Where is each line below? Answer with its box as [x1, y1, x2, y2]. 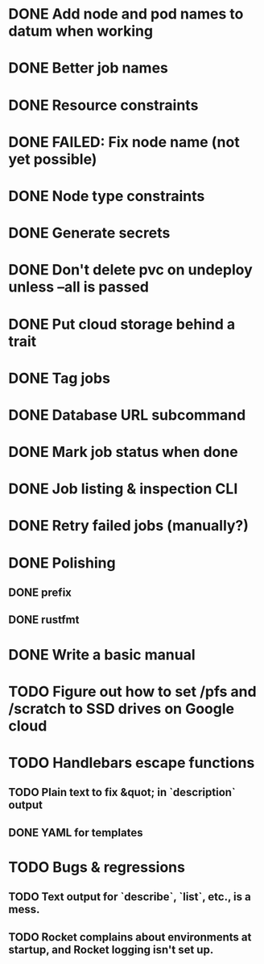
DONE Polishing [8, 554, 116, 572]
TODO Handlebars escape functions [8, 753, 255, 772]
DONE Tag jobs [8, 369, 111, 388]
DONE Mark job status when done [8, 443, 239, 461]
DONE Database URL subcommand [8, 405, 246, 424]
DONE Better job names [8, 59, 169, 78]
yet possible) [8, 150, 97, 168]
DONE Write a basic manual [8, 645, 196, 664]
